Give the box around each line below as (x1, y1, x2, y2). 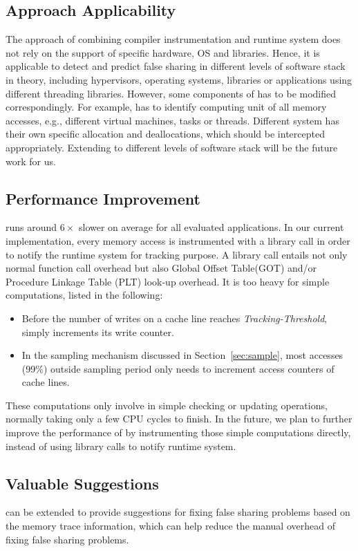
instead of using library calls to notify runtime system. (6, 438, 236, 453)
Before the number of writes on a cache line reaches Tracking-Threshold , (21, 310, 328, 325)
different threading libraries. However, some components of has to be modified (6, 86, 337, 100)
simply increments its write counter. (21, 324, 174, 339)
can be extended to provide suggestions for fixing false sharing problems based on (6, 505, 350, 519)
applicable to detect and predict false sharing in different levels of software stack (6, 59, 346, 73)
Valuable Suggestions (6, 472, 159, 494)
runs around (6, 220, 57, 234)
